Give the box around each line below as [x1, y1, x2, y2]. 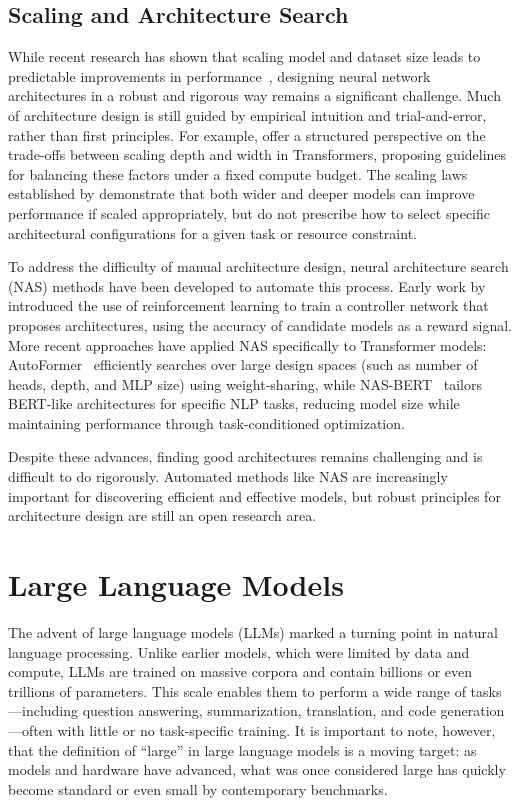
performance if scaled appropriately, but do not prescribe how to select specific [8, 202, 490, 223]
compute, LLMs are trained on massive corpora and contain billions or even [8, 661, 473, 682]
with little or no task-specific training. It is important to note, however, [57, 719, 496, 740]
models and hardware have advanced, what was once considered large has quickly [8, 759, 506, 780]
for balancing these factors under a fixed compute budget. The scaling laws [8, 163, 468, 184]
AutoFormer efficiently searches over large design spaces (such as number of [8, 354, 478, 375]
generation [440, 700, 505, 721]
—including [8, 700, 79, 721]
